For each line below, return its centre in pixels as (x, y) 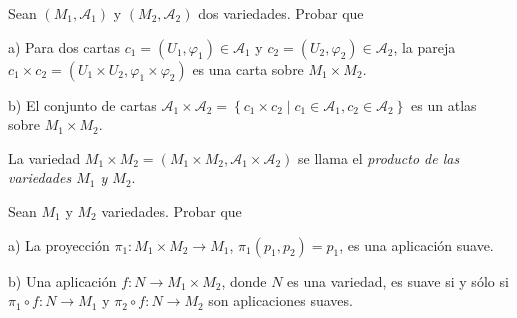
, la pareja (424, 46)
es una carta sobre (248, 68)
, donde (244, 280)
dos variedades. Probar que (281, 13)
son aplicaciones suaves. (280, 300)
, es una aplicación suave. (416, 244)
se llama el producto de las (379, 157)
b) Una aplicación (62, 280)
